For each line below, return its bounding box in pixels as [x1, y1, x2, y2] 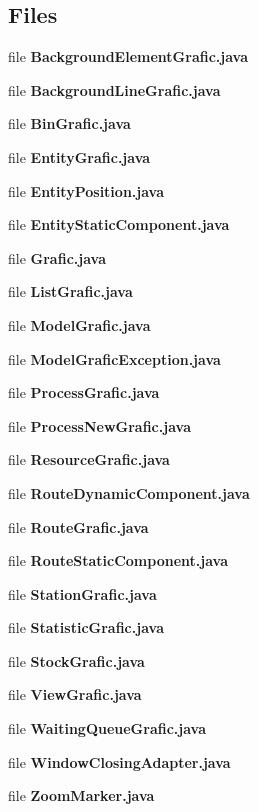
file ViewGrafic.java [8, 684, 142, 705]
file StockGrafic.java [8, 650, 145, 671]
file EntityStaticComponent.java [8, 214, 230, 235]
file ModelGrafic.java [8, 314, 151, 335]
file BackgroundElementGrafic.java [8, 46, 248, 67]
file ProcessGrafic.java [8, 382, 160, 403]
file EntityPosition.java [8, 180, 165, 201]
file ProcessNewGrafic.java [8, 415, 191, 436]
